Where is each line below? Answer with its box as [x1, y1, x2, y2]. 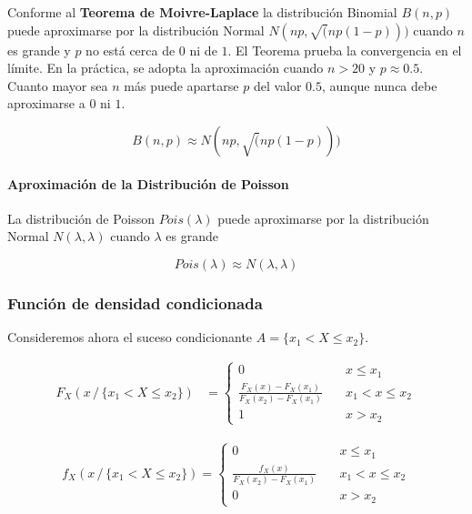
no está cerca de [85, 40, 176, 59]
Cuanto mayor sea [7, 76, 108, 95]
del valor [253, 76, 302, 95]
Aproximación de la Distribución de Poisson [7, 174, 289, 193]
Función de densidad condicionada [7, 291, 263, 314]
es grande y [7, 40, 71, 59]
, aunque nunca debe [322, 76, 437, 95]
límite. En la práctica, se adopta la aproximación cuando [7, 58, 324, 77]
